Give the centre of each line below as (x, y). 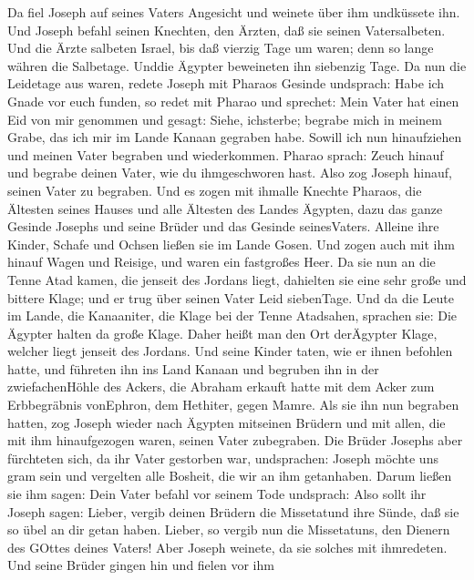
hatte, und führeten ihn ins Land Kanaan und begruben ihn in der (193, 368)
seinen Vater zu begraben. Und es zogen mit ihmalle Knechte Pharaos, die (215, 190)
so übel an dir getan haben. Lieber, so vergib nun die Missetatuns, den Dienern (229, 529)
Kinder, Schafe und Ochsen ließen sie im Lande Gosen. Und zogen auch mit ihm (231, 244)
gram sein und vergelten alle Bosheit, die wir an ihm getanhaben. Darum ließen (230, 476)
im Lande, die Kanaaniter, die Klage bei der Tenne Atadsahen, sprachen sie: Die (232, 315)
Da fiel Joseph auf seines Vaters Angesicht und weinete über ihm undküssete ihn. (234, 12)
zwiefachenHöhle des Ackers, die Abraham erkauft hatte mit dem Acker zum (221, 387)
